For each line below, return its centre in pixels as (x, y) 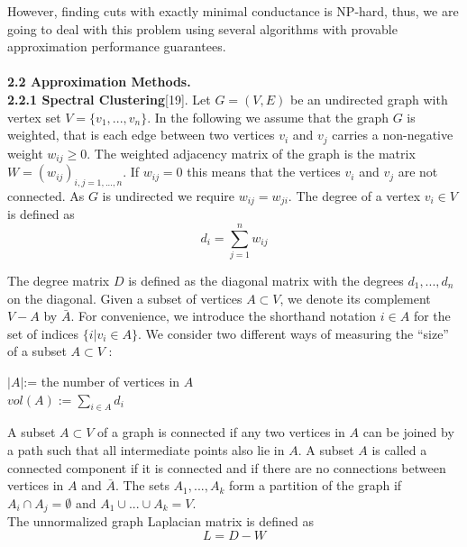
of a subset (37, 351)
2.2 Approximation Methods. (99, 82)
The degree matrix (59, 281)
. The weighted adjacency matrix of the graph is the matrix (251, 153)
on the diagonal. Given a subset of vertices (125, 298)
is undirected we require (168, 195)
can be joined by (408, 432)
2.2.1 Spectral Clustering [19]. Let (109, 99)
